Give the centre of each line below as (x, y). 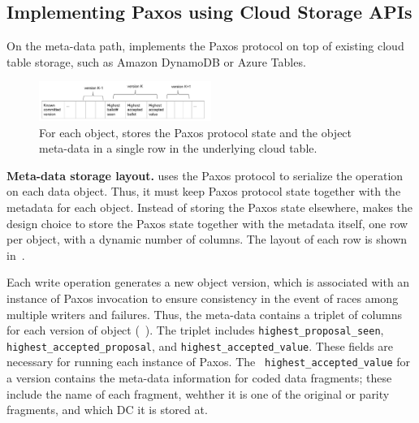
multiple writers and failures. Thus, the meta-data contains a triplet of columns (205, 314)
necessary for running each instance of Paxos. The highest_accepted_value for (209, 362)
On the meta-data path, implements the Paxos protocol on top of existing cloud (205, 46)
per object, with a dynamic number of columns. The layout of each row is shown (207, 239)
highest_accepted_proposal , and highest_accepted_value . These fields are (200, 345)
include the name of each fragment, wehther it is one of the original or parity (198, 393)
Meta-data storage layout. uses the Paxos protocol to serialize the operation (205, 175)
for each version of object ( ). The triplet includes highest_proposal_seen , (195, 330)
